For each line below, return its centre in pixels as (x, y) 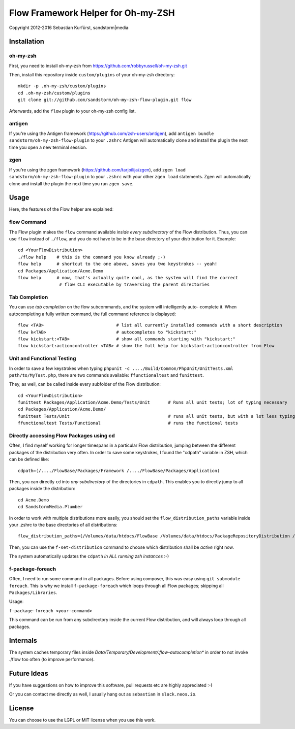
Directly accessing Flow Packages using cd (62, 436)
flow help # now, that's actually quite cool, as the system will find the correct (128, 278)
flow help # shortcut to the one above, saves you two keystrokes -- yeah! (118, 264)
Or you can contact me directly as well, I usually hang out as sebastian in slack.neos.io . (103, 694)
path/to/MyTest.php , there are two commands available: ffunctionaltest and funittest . (106, 375)
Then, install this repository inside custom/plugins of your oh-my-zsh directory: (92, 75)
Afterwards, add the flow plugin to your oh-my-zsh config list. (73, 111)
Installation (27, 42)
